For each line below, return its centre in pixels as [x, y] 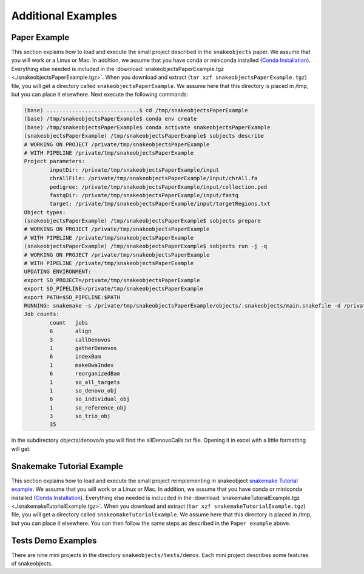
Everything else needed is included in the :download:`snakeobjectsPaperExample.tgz [118, 69]
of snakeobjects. [32, 563]
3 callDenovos [80, 339]
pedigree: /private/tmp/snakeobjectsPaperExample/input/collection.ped [158, 187]
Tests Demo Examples [54, 540]
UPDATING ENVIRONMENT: [58, 272]
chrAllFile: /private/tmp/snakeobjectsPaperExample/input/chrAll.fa [153, 178]
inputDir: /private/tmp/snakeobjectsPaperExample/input [134, 170]
